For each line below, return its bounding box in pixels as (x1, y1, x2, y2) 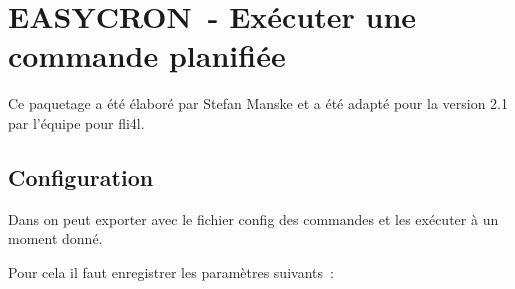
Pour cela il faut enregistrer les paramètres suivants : (8, 261, 334, 282)
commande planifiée (8, 35, 286, 76)
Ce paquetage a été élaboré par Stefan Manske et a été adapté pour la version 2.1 (8, 93, 508, 114)
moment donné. (8, 228, 103, 249)
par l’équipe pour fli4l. (8, 112, 145, 133)
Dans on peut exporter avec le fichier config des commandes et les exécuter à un (8, 208, 499, 229)
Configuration (8, 161, 154, 192)
